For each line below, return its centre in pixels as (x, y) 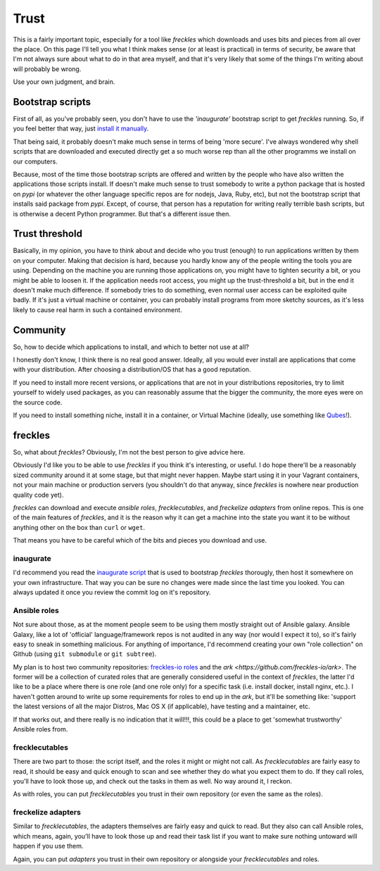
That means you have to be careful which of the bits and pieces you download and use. (140, 540)
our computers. (35, 161)
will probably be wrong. (47, 69)
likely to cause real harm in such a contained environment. (97, 309)
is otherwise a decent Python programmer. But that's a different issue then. (122, 214)
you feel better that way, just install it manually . (81, 129)
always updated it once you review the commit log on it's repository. (112, 592)
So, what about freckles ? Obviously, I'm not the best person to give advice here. (129, 452)
